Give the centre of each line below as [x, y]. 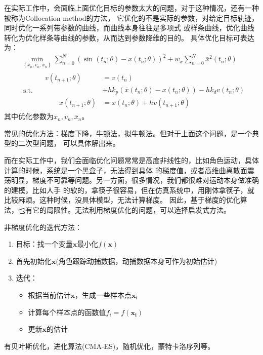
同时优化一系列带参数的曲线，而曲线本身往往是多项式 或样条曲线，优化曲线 [129, 28]
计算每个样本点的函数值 [67, 312]
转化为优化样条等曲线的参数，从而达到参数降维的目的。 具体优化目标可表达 [129, 37]
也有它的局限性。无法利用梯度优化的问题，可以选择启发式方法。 [124, 210]
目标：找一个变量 [44, 244]
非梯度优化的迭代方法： [43, 227]
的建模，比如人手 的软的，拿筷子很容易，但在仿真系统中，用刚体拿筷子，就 [129, 190]
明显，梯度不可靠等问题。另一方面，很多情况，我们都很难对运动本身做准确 [135, 180]
